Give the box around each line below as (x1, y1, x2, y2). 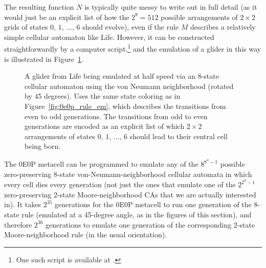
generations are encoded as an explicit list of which (25, 121, 185, 131)
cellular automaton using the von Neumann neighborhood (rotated (25, 80, 234, 91)
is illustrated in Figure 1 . (4, 53, 83, 64)
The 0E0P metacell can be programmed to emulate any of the (4, 159, 198, 169)
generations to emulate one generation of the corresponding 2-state (46, 219, 255, 230)
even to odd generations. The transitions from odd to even (25, 110, 208, 121)
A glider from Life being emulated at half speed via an (25, 71, 196, 81)
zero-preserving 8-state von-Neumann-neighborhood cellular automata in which (4, 168, 252, 179)
